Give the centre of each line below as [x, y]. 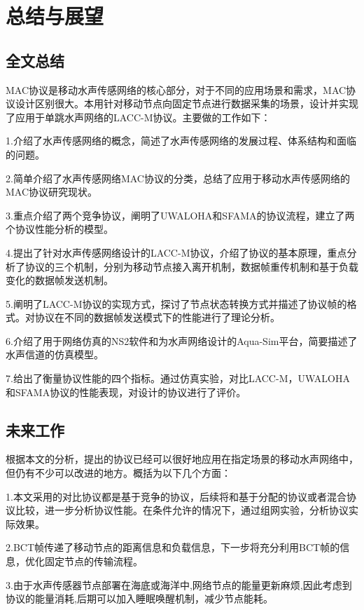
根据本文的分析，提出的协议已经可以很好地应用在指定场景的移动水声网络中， [182, 459]
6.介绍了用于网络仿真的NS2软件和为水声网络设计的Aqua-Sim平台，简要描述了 [182, 340]
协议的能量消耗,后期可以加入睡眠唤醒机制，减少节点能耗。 [139, 598]
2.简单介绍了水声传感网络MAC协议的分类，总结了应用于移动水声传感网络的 [178, 178]
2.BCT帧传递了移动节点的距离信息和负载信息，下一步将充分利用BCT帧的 [173, 547]
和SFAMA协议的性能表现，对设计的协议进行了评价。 [126, 392]
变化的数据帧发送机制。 [59, 280]
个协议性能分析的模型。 [59, 229]
